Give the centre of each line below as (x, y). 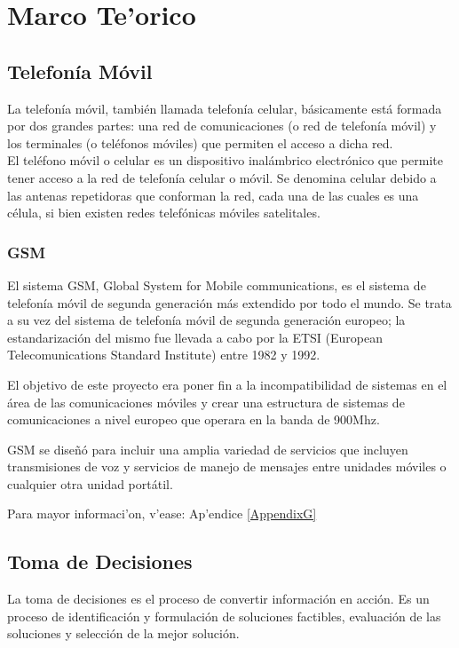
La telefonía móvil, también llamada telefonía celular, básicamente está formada (225, 108)
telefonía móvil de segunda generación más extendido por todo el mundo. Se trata (229, 302)
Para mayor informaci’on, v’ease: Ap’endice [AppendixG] (162, 514)
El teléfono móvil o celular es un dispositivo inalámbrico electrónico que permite (225, 160)
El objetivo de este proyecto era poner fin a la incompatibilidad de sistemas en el (227, 384)
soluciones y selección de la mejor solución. (123, 633)
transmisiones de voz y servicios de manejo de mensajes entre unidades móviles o (227, 466)
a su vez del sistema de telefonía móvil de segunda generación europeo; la (206, 320)
